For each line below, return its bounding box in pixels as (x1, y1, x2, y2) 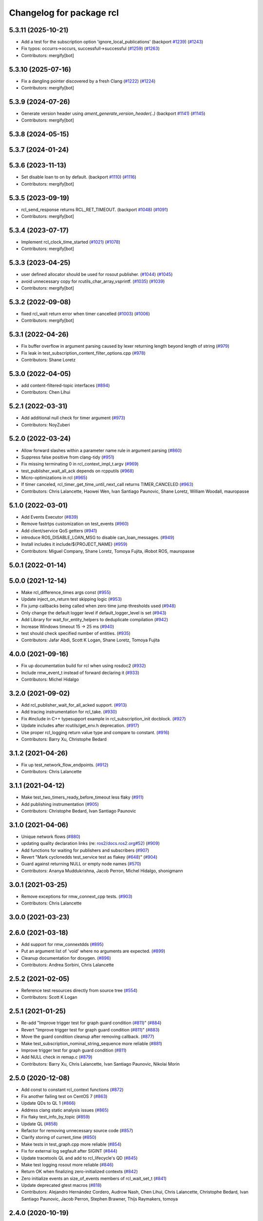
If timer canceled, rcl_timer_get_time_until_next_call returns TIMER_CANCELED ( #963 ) (21, 482, 193, 487)
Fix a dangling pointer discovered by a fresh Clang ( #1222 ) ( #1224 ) (21, 78, 156, 84)
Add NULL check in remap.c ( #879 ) (21, 1054, 93, 1060)
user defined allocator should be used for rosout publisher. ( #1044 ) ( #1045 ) (21, 272, 173, 277)
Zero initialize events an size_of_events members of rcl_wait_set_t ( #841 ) (21, 1175, 167, 1181)
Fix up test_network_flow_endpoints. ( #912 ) (21, 762, 109, 768)
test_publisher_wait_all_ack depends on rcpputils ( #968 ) (21, 468, 134, 474)
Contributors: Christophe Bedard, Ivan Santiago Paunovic (21, 808, 136, 814)
